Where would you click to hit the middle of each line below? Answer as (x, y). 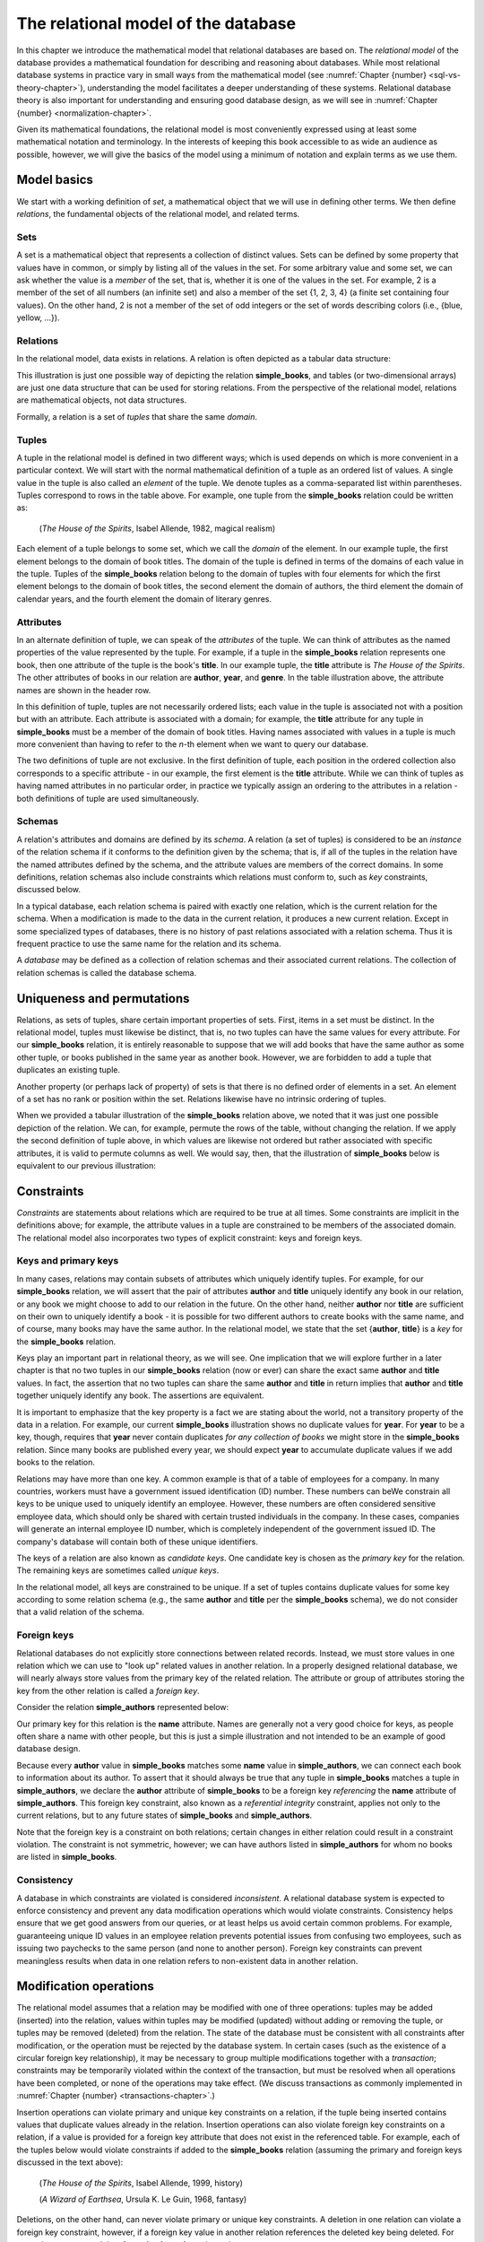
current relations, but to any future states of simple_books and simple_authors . (164, 1815)
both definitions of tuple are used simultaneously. (108, 798)
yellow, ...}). (38, 317)
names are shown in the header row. (84, 690)
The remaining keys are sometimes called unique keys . (118, 1570)
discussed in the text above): (70, 2162)
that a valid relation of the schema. (81, 1612)
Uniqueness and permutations (103, 999)
